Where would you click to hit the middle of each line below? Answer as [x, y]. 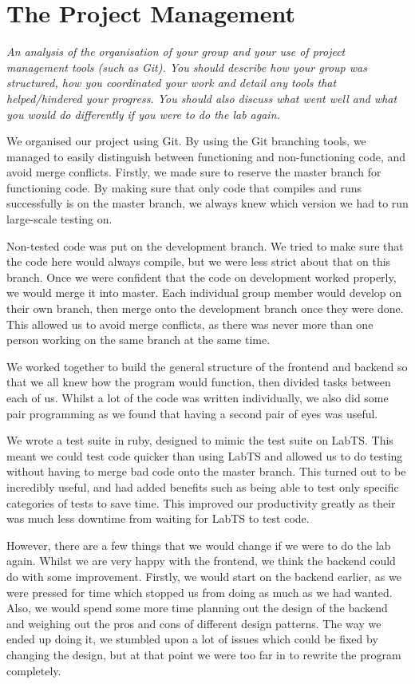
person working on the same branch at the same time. [138, 340]
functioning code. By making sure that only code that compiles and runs [184, 187]
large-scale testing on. [59, 219]
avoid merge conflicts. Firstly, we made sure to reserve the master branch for [194, 172]
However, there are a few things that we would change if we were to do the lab [199, 545]
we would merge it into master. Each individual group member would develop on [204, 293]
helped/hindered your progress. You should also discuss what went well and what [202, 98]
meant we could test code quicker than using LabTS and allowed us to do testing [205, 455]
